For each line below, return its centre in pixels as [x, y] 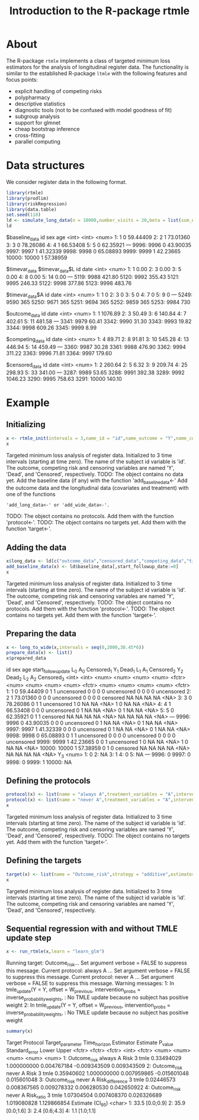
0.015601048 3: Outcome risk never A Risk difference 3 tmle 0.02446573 [91, 1081]
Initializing [26, 424]
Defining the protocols [48, 780]
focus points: [22, 79]
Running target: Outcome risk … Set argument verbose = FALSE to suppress [97, 964]
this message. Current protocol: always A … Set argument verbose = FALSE [98, 971]
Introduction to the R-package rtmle [99, 11]
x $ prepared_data [26, 658]
